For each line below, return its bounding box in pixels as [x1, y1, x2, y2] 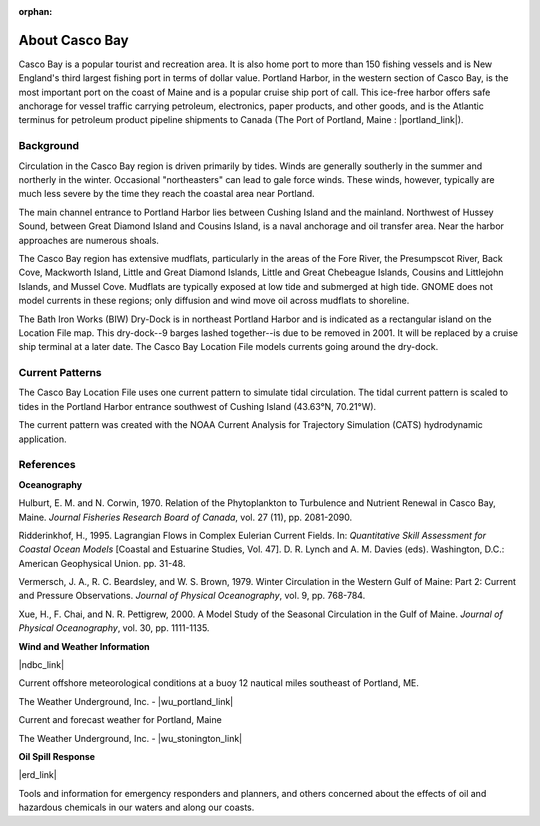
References [18, 458, 76, 472]
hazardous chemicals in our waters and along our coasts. [18, 801, 255, 814]
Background [18, 139, 80, 153]
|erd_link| [18, 769, 57, 781]
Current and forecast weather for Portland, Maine [18, 714, 222, 726]
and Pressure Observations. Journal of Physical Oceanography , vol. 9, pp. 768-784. [18, 590, 366, 602]
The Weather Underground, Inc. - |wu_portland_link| [18, 695, 234, 707]
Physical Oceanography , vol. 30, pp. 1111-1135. [18, 622, 210, 634]
